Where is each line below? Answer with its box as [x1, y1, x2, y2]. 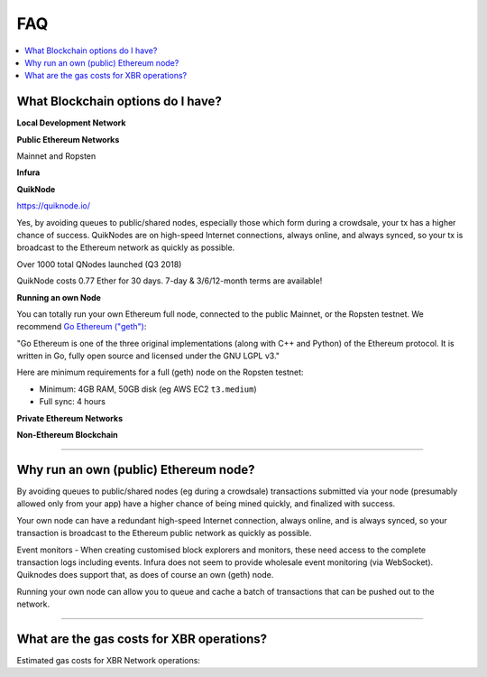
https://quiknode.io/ [16, 200, 90, 211]
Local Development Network [16, 117, 126, 128]
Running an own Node [16, 292, 101, 302]
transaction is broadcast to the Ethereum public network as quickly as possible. [16, 528, 312, 539]
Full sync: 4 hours [39, 396, 106, 407]
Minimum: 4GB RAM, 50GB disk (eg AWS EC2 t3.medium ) [39, 384, 257, 394]
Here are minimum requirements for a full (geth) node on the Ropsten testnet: [16, 366, 304, 378]
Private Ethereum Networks [16, 413, 124, 423]
